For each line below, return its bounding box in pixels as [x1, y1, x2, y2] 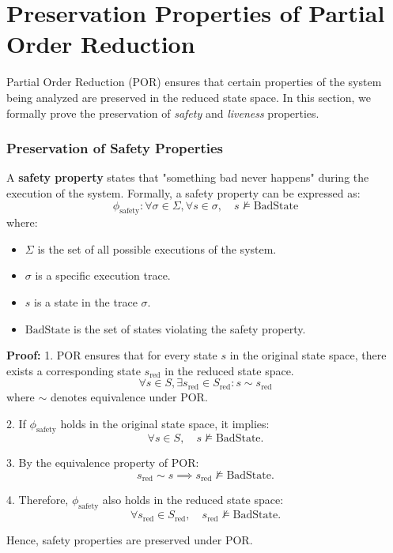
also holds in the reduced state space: [102, 491, 284, 508]
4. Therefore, [6, 491, 69, 508]
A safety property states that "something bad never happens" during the [6, 169, 369, 186]
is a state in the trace [34, 294, 138, 310]
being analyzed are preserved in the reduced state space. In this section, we [6, 88, 371, 105]
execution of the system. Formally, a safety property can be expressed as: [6, 184, 361, 201]
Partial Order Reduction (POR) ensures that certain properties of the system [6, 73, 382, 90]
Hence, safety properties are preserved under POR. [6, 531, 253, 547]
